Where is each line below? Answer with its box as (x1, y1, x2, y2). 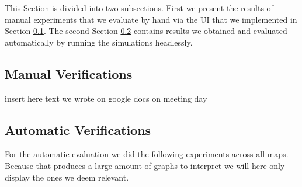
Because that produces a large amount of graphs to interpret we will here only (5, 159, 285, 171)
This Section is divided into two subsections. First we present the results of (5, 2, 273, 13)
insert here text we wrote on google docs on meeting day (5, 92, 207, 104)
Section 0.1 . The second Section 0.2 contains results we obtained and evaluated (5, 25, 287, 37)
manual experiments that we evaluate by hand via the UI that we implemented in (5, 13, 297, 25)
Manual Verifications (5, 64, 133, 82)
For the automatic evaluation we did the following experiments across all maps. (5, 148, 289, 160)
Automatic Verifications (5, 120, 151, 138)
